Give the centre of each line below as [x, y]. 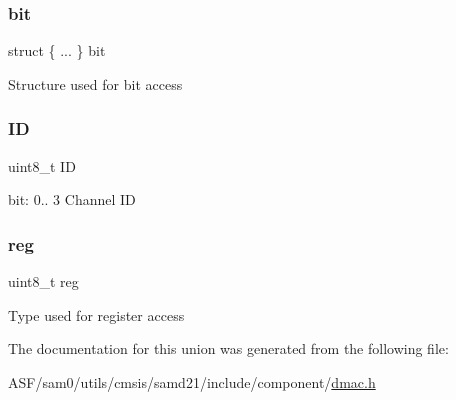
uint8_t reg [43, 281]
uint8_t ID [42, 165]
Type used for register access [96, 314]
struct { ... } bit [57, 50]
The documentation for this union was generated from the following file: [228, 348]
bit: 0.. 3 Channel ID [72, 199]
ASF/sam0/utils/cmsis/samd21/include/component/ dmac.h [192, 381]
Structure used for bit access [95, 83]
